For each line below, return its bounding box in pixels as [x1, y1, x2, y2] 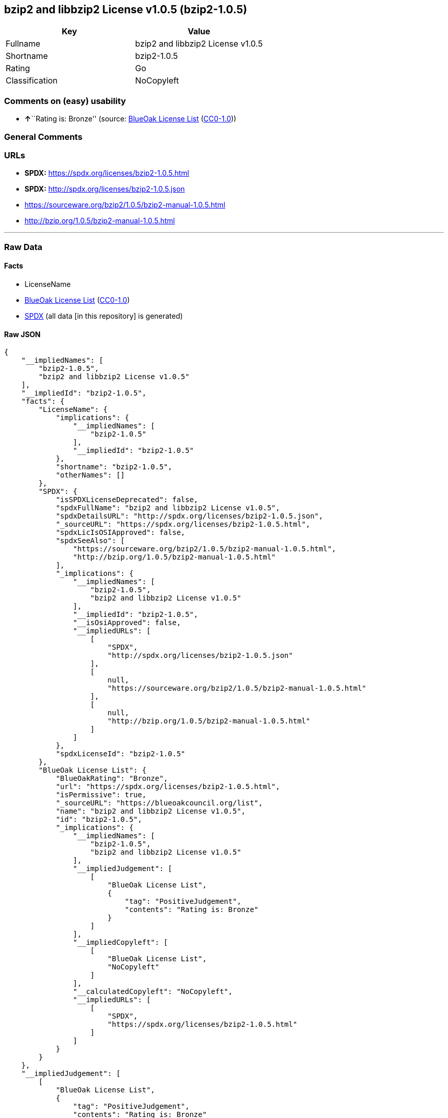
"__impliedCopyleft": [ [73, 938, 168, 947]
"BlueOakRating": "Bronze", [56, 774, 168, 783]
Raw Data [4, 241, 42, 252]
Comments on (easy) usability [4, 95, 126, 106]
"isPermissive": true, [56, 791, 147, 799]
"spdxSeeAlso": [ [56, 536, 125, 545]
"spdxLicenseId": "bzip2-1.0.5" [56, 750, 186, 758]
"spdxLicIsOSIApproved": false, [56, 528, 186, 537]
